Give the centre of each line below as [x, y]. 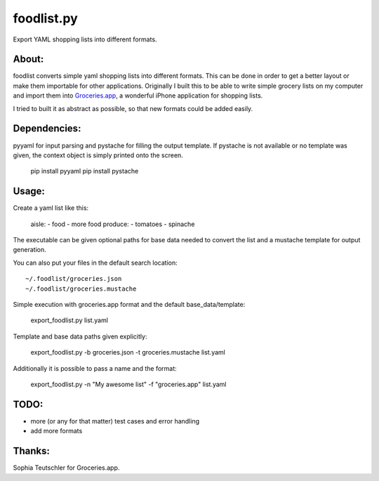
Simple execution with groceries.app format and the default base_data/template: [129, 304]
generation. [29, 250]
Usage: [29, 191]
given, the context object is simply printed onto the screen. [98, 155]
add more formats [56, 431]
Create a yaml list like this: [51, 208]
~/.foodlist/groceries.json [74, 279]
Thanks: [32, 451]
